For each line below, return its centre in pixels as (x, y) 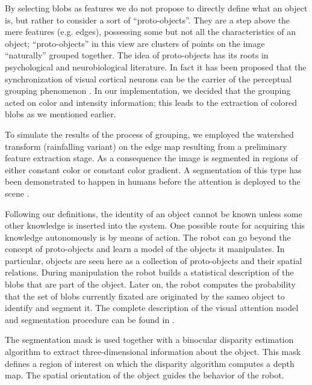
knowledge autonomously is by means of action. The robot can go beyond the (148, 237)
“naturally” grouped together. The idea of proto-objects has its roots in (137, 55)
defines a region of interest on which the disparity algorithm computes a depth (150, 363)
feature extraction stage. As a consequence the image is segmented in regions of (151, 158)
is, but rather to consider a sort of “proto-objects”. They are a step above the (148, 20)
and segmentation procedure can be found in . (90, 319)
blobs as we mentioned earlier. (61, 114)
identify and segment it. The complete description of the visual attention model (152, 308)
